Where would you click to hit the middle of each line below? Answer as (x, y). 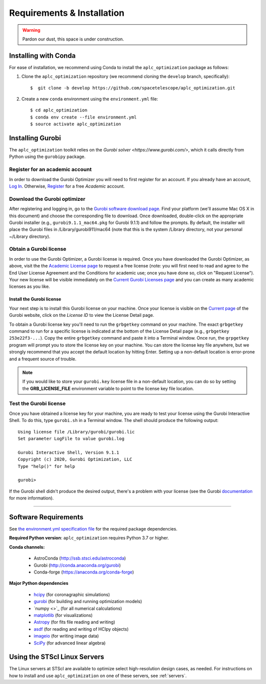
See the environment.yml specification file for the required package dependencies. (93, 529)
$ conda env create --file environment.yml (83, 117)
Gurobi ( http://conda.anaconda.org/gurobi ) (77, 565)
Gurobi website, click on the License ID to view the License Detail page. (82, 315)
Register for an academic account (50, 169)
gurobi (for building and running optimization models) (88, 602)
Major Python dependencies (39, 583)
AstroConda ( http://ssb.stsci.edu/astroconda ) (80, 558)
